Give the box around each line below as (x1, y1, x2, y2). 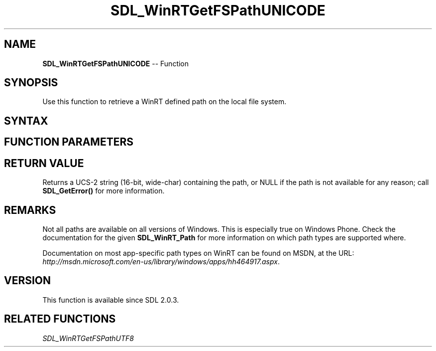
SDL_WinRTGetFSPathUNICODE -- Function (42, 59, 189, 68)
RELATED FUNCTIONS (4, 313, 116, 326)
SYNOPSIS (4, 76, 58, 89)
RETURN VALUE (4, 157, 84, 170)
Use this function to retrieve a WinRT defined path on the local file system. (42, 97, 287, 106)
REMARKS (4, 203, 56, 216)
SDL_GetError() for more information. (42, 186, 165, 195)
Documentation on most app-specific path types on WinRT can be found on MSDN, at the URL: (42, 248, 354, 257)
